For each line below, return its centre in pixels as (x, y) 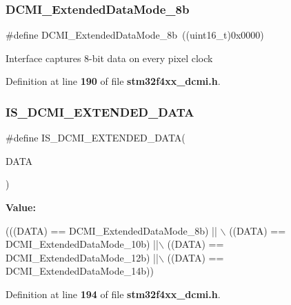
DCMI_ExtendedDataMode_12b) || (82, 257)
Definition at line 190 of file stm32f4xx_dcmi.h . (113, 81)
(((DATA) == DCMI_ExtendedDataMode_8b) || (111, 230)
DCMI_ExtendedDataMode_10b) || (82, 244)
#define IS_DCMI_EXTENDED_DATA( (96, 138)
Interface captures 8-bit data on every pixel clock (109, 58)
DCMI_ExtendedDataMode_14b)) (80, 271)
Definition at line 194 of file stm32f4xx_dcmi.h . (113, 294)
